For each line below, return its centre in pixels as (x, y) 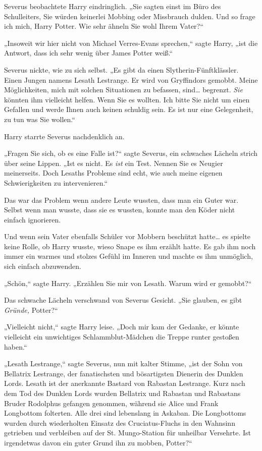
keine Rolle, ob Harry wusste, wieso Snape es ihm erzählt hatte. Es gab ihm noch (130, 246)
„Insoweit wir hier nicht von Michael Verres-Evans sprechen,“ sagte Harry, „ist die (131, 43)
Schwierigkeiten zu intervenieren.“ (56, 182)
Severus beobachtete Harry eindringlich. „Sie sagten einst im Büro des (113, 6)
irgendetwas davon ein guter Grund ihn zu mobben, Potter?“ (98, 442)
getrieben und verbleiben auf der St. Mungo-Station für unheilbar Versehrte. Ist (127, 433)
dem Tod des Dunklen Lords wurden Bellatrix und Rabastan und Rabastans (122, 393)
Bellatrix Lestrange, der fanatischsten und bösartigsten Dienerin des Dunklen (124, 373)
